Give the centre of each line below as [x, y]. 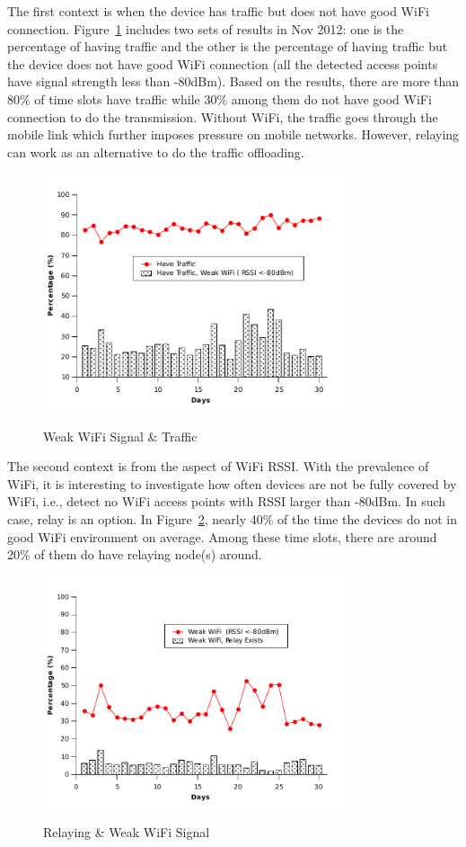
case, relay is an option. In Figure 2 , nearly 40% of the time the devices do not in [233, 519]
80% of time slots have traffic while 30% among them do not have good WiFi [220, 98]
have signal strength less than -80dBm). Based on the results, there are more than [233, 81]
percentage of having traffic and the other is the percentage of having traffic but [228, 46]
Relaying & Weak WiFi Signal [127, 832]
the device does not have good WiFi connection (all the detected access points [223, 63]
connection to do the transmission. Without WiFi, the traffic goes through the [223, 116]
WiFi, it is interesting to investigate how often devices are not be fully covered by [232, 483]
